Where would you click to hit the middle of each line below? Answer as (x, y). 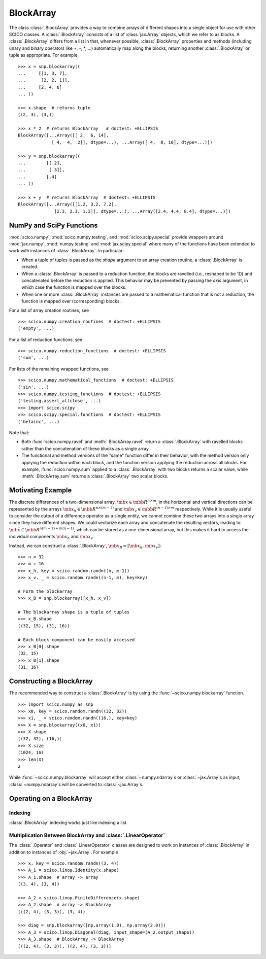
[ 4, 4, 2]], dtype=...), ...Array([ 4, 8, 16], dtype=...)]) (132, 142)
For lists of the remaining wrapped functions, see (59, 369)
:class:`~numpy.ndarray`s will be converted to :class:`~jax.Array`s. (76, 784)
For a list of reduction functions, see (46, 340)
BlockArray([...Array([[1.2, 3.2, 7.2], (67, 204)
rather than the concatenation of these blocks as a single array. (86, 448)
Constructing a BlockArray (51, 681)
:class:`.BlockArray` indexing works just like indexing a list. (68, 822)
